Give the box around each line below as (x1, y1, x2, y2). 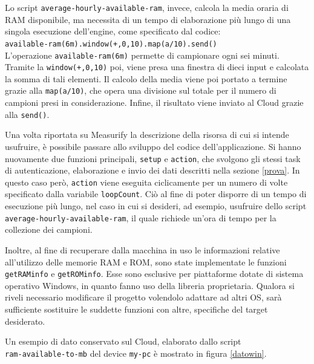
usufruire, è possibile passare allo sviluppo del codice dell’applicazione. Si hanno (5, 140, 301, 152)
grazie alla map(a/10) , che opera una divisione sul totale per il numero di (5, 84, 276, 97)
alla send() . (5, 108, 50, 120)
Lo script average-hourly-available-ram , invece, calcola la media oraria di (5, 1, 289, 13)
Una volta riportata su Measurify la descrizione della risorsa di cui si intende (5, 128, 289, 141)
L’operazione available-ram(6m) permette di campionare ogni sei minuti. (5, 48, 280, 61)
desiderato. (5, 314, 45, 327)
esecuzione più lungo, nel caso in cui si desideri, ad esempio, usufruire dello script (5, 200, 307, 212)
